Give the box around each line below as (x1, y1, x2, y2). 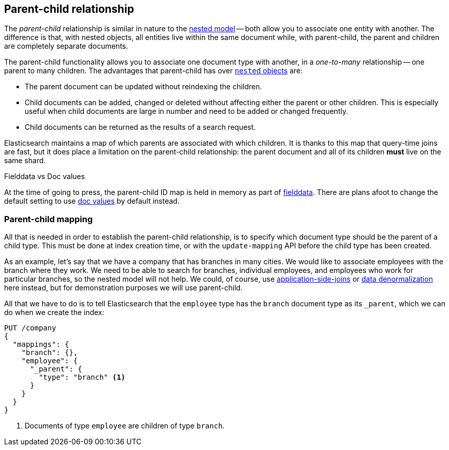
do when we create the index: (4, 308, 104, 317)
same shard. (4, 156, 46, 165)
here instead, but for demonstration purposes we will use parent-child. (4, 283, 243, 292)
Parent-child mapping (4, 213, 93, 224)
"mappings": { (12, 340, 69, 349)
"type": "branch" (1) (39, 373, 126, 382)
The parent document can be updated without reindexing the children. (25, 82, 262, 91)
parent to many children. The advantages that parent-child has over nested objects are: (4, 66, 303, 75)
